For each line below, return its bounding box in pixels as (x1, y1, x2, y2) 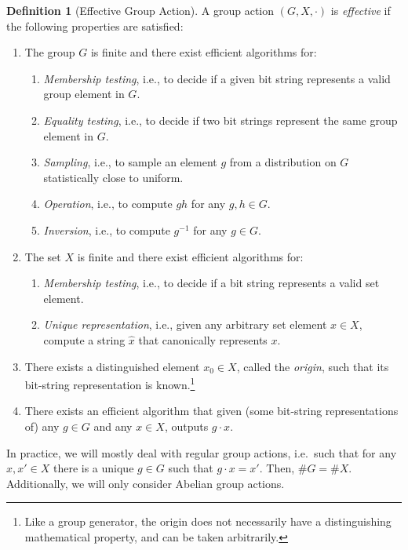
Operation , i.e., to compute (43, 195, 173, 212)
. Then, (259, 460, 295, 476)
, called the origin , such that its (236, 358, 389, 374)
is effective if (330, 2, 391, 18)
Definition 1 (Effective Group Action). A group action (6, 2, 275, 18)
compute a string (43, 331, 126, 348)
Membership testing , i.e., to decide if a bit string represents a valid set (43, 275, 380, 291)
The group (24, 44, 75, 60)
